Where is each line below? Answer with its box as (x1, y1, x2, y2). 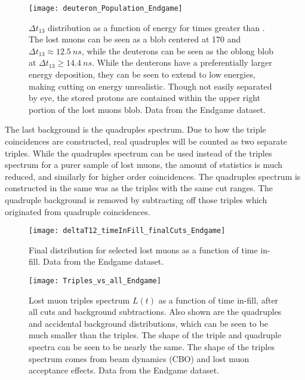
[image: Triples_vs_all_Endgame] (29, 277, 161, 285)
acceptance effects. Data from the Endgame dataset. (29, 364, 220, 376)
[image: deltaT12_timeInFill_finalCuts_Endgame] (29, 226, 226, 235)
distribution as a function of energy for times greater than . (47, 21, 265, 33)
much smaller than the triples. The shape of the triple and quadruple (29, 329, 282, 341)
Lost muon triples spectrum (29, 293, 130, 306)
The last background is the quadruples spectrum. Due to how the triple (5, 123, 266, 136)
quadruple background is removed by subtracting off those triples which (5, 193, 267, 206)
